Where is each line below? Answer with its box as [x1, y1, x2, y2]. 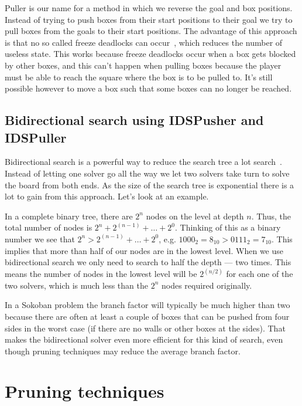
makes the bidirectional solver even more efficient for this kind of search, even [5, 333, 283, 346]
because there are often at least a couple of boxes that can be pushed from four [5, 310, 290, 322]
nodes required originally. [161, 279, 252, 291]
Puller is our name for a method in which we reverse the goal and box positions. [5, 2, 293, 13]
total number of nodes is [5, 221, 92, 234]
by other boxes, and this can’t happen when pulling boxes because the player [5, 59, 282, 71]
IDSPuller [5, 128, 67, 146]
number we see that [5, 232, 75, 245]
